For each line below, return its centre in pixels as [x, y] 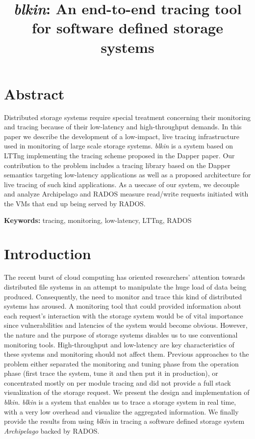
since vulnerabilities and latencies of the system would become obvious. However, [126, 325]
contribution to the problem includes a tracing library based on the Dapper [117, 165]
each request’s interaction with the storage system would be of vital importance [124, 315]
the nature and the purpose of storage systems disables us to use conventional [121, 334]
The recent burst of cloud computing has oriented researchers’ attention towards [125, 277]
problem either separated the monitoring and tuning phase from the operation [121, 363]
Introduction [48, 254]
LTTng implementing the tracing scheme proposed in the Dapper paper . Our [119, 156]
